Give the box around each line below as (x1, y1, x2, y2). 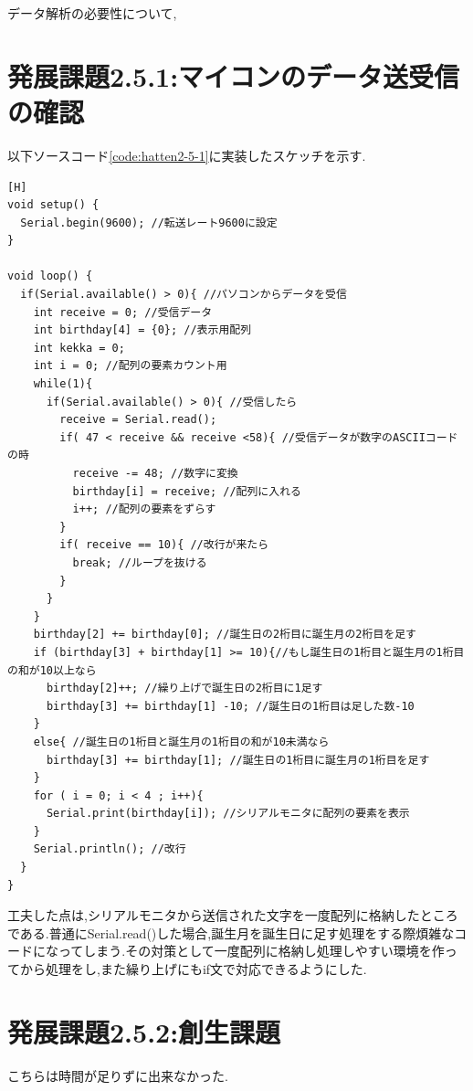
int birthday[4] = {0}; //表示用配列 (33, 323, 252, 337)
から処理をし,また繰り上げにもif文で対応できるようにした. (19, 959, 367, 979)
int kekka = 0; (33, 341, 125, 355)
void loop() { (7, 270, 93, 283)
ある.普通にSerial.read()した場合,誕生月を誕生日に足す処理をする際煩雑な (19, 923, 455, 942)
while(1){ (33, 377, 93, 391)
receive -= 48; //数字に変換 (72, 467, 238, 480)
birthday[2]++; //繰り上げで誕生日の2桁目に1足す (46, 682, 323, 695)
